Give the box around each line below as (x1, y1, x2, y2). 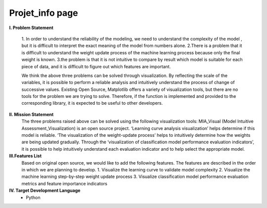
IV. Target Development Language (9, 188, 81, 194)
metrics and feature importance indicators (21, 180, 107, 186)
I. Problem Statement (9, 25, 54, 31)
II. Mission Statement (9, 111, 54, 117)
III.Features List (9, 153, 42, 159)
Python (26, 194, 41, 200)
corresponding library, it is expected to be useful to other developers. (21, 100, 163, 106)
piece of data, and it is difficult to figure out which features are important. (21, 63, 171, 69)
